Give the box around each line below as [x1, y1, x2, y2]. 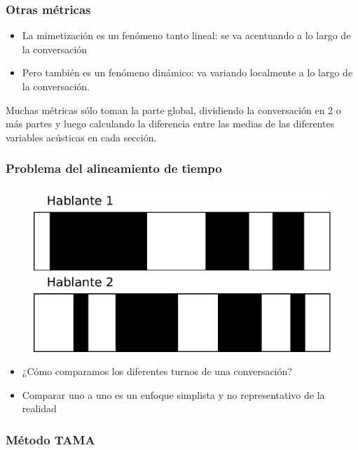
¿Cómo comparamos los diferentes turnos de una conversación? [22, 364, 292, 379]
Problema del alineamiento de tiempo [6, 160, 222, 177]
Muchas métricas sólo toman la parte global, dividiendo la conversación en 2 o [6, 102, 341, 117]
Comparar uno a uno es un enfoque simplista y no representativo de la [22, 387, 325, 402]
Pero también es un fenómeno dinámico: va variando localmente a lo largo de [22, 65, 353, 80]
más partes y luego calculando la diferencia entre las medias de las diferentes [6, 116, 335, 131]
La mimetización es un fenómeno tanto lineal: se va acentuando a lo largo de [22, 28, 351, 43]
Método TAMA [6, 431, 95, 448]
